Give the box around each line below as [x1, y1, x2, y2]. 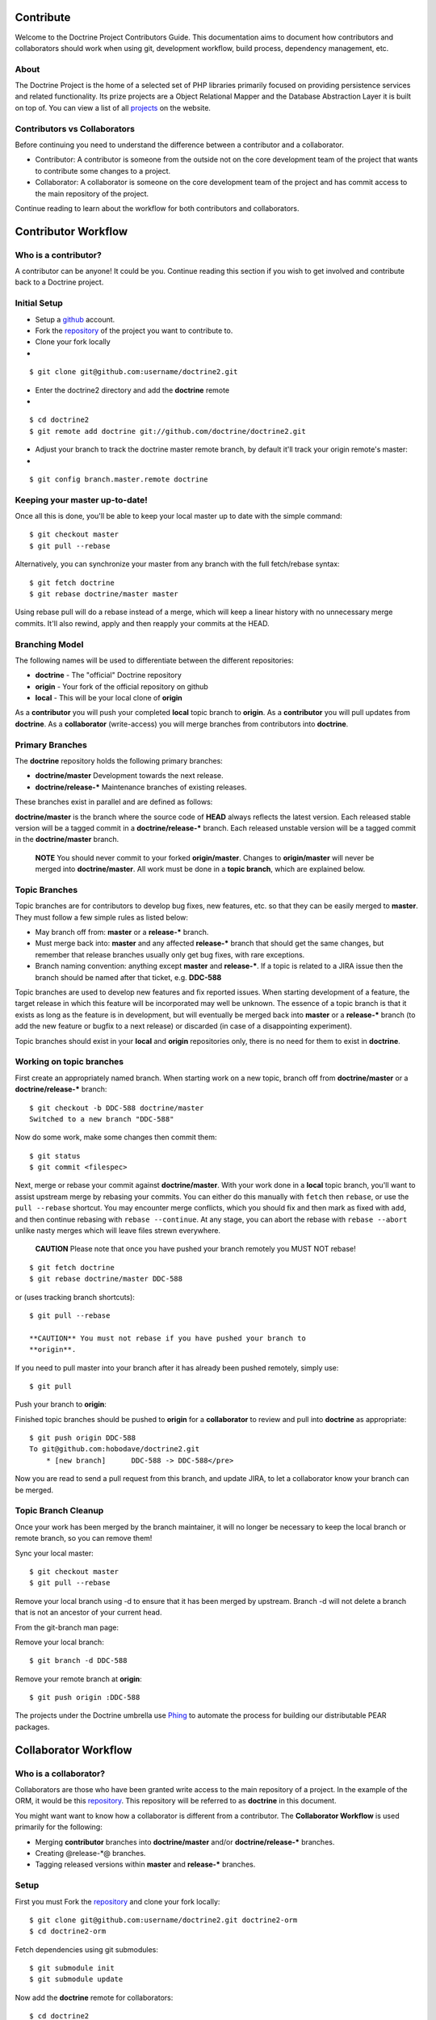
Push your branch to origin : [15, 1399, 107, 1409]
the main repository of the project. [35, 188, 149, 198]
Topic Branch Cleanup [15, 1505, 104, 1517]
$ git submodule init [29, 1963, 115, 1973]
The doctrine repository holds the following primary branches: [15, 756, 224, 766]
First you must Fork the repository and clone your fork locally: [15, 1896, 220, 1906]
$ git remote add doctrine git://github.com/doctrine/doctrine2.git [29, 427, 306, 436]
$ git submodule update [29, 1975, 124, 1984]
